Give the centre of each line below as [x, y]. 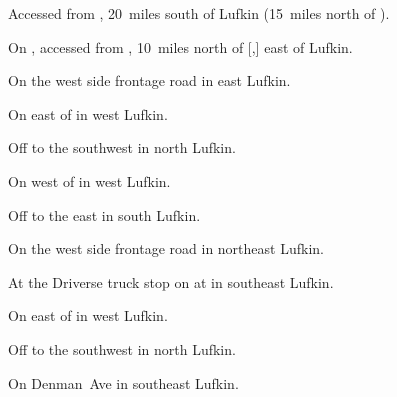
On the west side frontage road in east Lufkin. [149, 80]
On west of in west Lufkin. [89, 180]
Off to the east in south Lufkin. [104, 214]
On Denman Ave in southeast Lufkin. [123, 382]
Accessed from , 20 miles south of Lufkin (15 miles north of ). [199, 13]
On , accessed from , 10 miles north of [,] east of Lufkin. [180, 46]
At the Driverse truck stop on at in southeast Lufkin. [171, 281]
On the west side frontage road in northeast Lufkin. [166, 248]
